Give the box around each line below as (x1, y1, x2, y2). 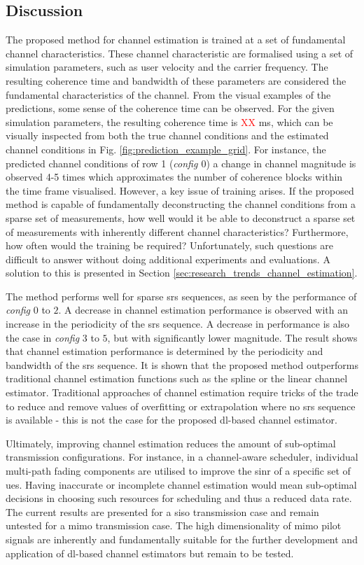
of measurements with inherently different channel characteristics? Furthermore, (6, 224, 349, 239)
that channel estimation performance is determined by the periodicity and (6, 344, 323, 358)
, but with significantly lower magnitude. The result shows (107, 330, 358, 344)
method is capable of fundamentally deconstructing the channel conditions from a (6, 197, 356, 211)
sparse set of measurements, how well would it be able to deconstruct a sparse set (6, 210, 356, 225)
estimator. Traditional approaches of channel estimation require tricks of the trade (6, 385, 358, 400)
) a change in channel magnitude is (206, 155, 356, 170)
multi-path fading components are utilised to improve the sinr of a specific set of (6, 463, 351, 478)
